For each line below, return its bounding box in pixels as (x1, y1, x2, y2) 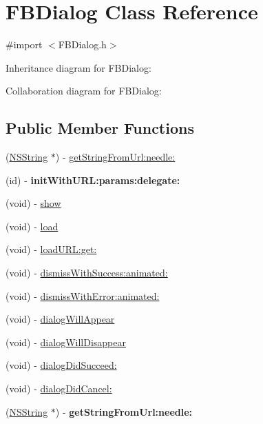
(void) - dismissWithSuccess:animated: (6, 265, 168, 280)
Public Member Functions (6, 117, 194, 139)
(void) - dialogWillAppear (6, 312, 115, 326)
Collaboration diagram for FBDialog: (6, 83, 162, 98)
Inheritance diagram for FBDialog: (6, 60, 151, 74)
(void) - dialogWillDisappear (6, 334, 126, 349)
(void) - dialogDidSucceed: (6, 358, 117, 372)
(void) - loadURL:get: (6, 242, 97, 256)
